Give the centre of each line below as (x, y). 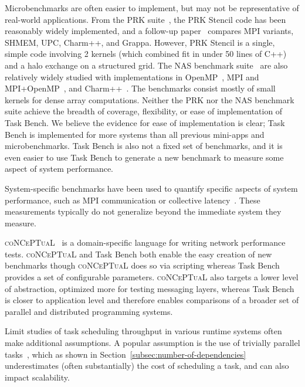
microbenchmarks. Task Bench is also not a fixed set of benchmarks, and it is (144, 146)
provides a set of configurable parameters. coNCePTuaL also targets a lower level (152, 277)
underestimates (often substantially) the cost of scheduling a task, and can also (147, 366)
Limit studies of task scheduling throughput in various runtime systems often (143, 331)
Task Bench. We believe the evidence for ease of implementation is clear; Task (145, 122)
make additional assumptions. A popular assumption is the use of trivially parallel (152, 343)
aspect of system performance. (59, 169)
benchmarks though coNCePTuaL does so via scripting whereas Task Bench (142, 265)
